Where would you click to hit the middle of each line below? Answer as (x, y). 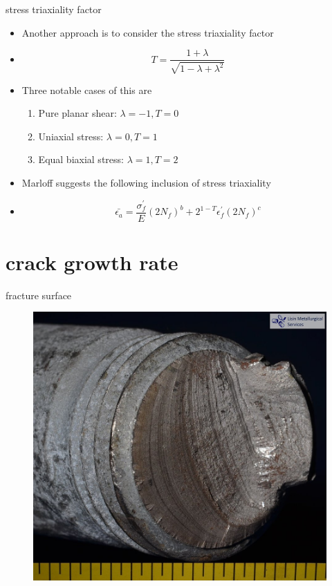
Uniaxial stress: (71, 136)
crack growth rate (92, 262)
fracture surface (39, 295)
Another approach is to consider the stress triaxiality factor (148, 32)
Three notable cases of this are (87, 89)
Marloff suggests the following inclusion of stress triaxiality (146, 183)
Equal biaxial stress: (81, 159)
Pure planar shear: (77, 113)
